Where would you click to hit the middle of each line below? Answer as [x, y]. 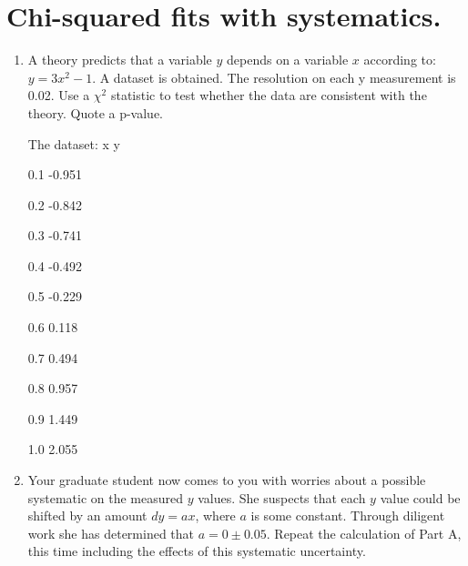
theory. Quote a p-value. [96, 112]
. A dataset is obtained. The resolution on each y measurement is [274, 77]
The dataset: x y [74, 143]
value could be [420, 497]
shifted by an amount [87, 515]
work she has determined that [111, 533]
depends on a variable [288, 60]
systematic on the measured [105, 497]
